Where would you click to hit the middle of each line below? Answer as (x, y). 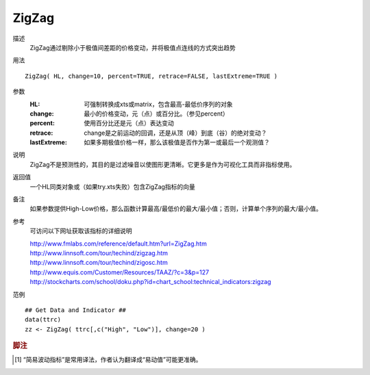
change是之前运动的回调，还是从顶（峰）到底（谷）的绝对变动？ (175, 133)
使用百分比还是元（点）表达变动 (129, 123)
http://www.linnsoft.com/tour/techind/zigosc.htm (99, 263)
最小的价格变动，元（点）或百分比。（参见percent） (156, 114)
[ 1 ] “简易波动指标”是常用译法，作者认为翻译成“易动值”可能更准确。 (108, 360)
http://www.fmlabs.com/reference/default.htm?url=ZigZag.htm (118, 244)
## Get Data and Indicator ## (76, 310)
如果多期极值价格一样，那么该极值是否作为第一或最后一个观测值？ (177, 142)
